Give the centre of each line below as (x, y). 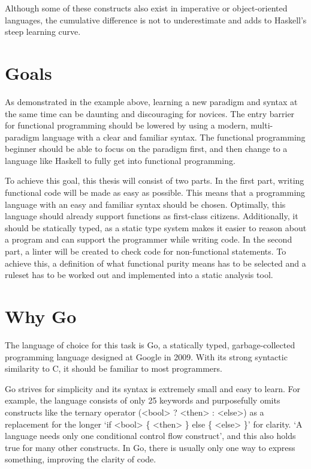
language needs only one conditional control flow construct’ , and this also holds (150, 436)
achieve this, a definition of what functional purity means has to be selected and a (155, 263)
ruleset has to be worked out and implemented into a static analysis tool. (139, 275)
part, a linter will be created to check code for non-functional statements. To (146, 251)
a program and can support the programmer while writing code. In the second (149, 239)
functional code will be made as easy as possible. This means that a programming (155, 192)
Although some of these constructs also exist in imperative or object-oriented (146, 8)
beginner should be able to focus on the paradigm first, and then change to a (146, 149)
